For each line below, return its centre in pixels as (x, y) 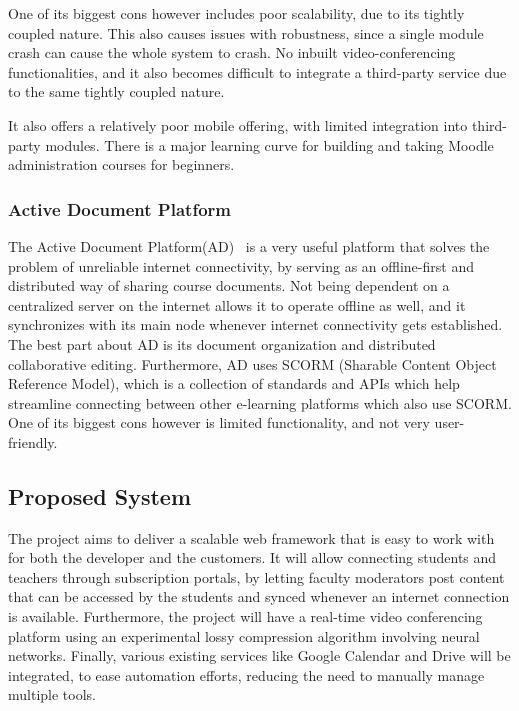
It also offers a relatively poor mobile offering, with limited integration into (238, 124)
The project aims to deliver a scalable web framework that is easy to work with (251, 537)
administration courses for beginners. (121, 164)
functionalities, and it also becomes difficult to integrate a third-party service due (257, 71)
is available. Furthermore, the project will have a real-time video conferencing (245, 616)
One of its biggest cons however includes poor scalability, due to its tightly (236, 13)
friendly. (33, 441)
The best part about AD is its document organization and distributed (222, 343)
